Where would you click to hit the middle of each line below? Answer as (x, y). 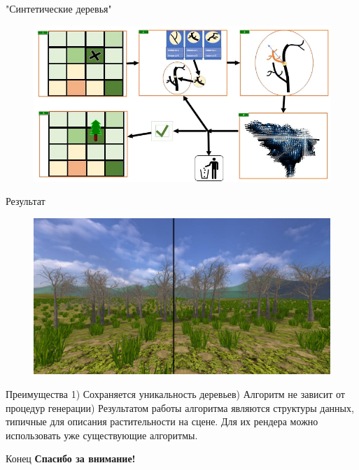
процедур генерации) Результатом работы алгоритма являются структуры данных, (180, 407)
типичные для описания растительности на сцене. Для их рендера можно (162, 421)
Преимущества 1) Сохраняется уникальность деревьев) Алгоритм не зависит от (175, 394)
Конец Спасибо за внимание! (71, 458)
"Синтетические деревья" (59, 8)
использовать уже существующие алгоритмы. (102, 435)
